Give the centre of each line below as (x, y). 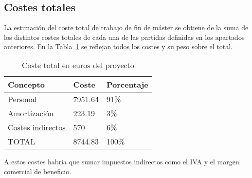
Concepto (26, 84)
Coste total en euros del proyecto (78, 65)
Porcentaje (127, 84)
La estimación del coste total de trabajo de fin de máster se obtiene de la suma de (126, 27)
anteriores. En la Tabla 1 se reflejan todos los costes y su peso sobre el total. (118, 46)
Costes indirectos (37, 127)
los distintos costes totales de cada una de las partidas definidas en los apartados (124, 37)
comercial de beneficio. (38, 171)
